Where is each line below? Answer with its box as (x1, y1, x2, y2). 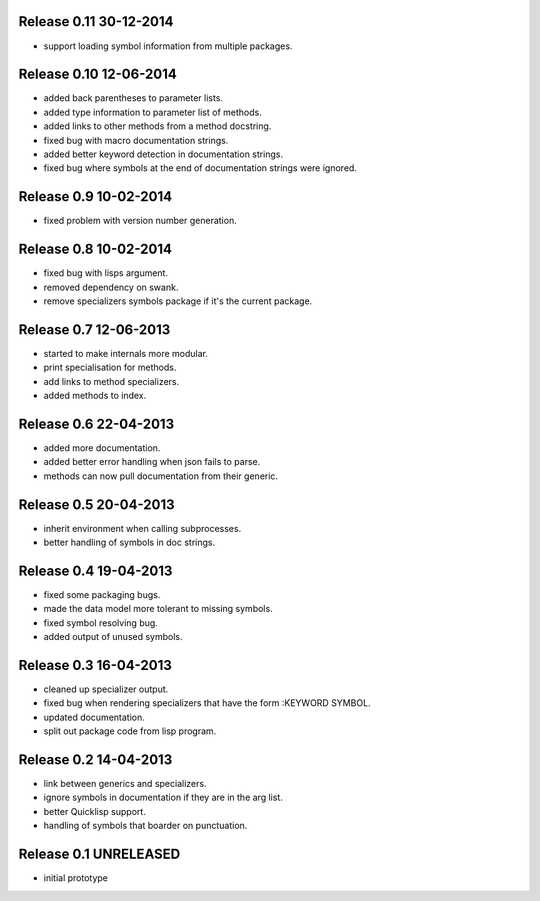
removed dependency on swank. (43, 281, 179, 293)
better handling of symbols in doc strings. (43, 536, 215, 549)
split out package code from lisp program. (43, 725, 217, 737)
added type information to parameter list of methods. (43, 106, 262, 118)
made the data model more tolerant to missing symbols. (43, 603, 274, 615)
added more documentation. (43, 441, 161, 454)
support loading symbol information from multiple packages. (43, 40, 293, 52)
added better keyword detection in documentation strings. (43, 148, 284, 160)
